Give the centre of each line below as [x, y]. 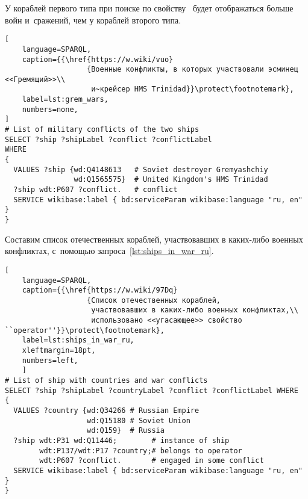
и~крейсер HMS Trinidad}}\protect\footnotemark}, [193, 89]
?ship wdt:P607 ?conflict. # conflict [96, 190]
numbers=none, [50, 109]
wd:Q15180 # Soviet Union [139, 420]
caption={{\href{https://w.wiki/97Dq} [100, 290]
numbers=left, [50, 360]
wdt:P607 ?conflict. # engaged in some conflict [152, 461]
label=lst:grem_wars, [65, 100]
